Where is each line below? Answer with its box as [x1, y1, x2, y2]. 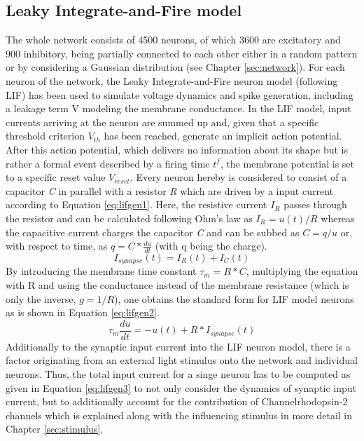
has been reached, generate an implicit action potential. [104, 128, 342, 143]
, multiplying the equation [246, 264, 358, 278]
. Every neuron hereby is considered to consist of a [129, 170, 347, 184]
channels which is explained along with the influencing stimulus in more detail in [6, 407, 353, 422]
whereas [321, 210, 355, 225]
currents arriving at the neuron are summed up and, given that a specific [6, 114, 319, 129]
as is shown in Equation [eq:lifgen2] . [6, 305, 160, 320]
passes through [283, 197, 347, 212]
